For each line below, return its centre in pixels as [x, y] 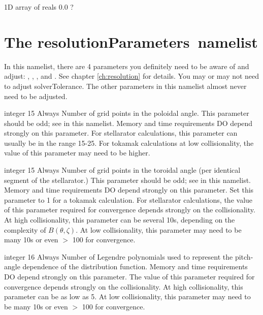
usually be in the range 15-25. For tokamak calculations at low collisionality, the [129, 143]
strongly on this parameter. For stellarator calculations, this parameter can [121, 133]
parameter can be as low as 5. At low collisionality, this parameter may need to [127, 296]
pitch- [244, 256]
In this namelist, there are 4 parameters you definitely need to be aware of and [127, 66]
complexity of [25, 229]
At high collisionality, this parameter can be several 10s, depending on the [120, 220]
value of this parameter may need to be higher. [77, 153]
